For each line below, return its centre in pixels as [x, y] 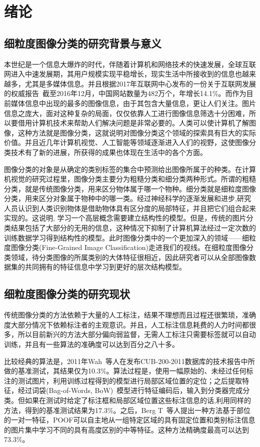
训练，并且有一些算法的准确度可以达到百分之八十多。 [91, 344]
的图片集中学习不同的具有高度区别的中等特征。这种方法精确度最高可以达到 [126, 429]
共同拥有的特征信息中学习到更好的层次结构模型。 [105, 267]
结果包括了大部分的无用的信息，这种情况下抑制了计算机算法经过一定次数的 [133, 228]
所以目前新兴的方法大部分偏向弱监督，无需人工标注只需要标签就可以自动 [137, 334]
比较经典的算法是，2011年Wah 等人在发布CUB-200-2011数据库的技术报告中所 [129, 361]
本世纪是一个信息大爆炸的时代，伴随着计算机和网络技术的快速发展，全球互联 [130, 64]
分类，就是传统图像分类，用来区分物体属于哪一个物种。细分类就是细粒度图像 [130, 188]
